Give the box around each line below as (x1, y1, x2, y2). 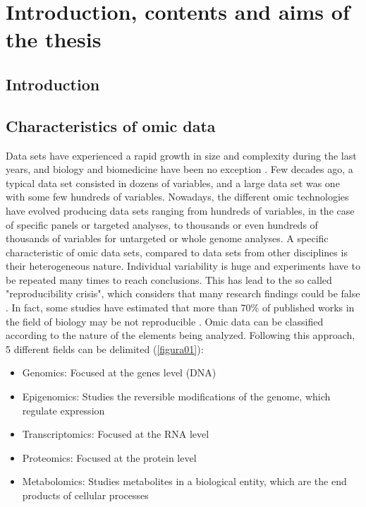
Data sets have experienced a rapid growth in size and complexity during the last (6, 148, 357, 162)
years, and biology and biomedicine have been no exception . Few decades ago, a (6, 162, 353, 177)
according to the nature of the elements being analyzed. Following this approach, (6, 328, 355, 342)
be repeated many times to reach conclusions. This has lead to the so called (6, 272, 332, 287)
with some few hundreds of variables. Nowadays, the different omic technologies (6, 189, 349, 204)
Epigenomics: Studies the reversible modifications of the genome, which (22, 389, 331, 404)
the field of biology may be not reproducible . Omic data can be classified (6, 314, 324, 328)
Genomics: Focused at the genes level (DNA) (22, 365, 216, 380)
